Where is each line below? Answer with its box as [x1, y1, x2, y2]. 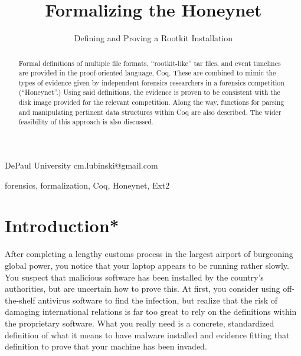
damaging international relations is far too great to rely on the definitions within [5, 305, 297, 318]
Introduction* [5, 213, 119, 238]
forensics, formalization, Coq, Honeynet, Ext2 [5, 179, 170, 191]
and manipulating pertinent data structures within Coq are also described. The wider [18, 107, 282, 117]
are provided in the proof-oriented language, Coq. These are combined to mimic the [18, 68, 276, 78]
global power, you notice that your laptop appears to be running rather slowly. [5, 259, 289, 272]
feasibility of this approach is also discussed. [18, 117, 154, 127]
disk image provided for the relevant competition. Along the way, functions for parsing [18, 97, 284, 107]
